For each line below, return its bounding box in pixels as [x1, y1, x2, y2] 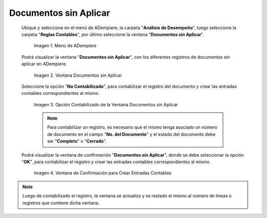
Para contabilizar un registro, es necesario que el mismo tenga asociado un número [47, 124, 218, 131]
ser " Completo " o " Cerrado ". [47, 138, 107, 144]
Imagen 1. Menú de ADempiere [34, 43, 96, 49]
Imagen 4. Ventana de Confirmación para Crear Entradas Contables [34, 170, 172, 176]
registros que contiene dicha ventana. [22, 200, 100, 206]
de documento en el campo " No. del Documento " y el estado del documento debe [47, 131, 216, 137]
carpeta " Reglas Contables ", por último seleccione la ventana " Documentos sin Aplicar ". [21, 31, 205, 37]
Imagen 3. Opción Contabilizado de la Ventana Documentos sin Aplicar [34, 101, 178, 107]
